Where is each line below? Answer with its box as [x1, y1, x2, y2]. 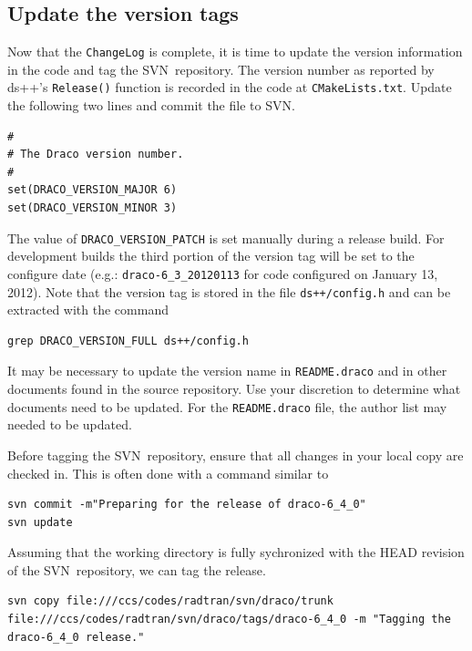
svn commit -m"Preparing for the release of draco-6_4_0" [7, 498, 366, 511]
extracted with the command [7, 300, 169, 319]
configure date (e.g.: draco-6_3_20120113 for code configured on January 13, [7, 263, 438, 283]
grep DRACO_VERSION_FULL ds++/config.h [7, 334, 249, 347]
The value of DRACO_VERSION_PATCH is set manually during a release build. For [7, 228, 445, 247]
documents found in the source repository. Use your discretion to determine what [7, 379, 461, 398]
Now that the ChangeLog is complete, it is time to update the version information [7, 42, 463, 61]
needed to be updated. [7, 415, 132, 434]
